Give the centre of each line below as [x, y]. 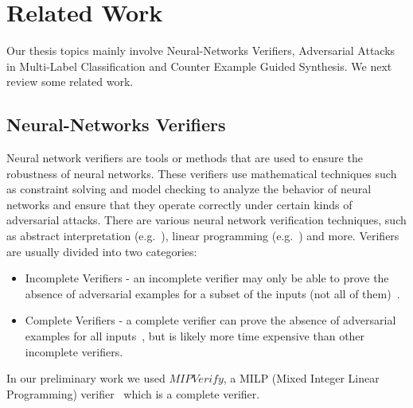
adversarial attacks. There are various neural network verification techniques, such [206, 220]
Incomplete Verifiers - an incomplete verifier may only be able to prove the [207, 278]
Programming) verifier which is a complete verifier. [133, 393]
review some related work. [70, 82]
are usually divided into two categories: [102, 251]
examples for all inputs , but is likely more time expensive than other [195, 336]
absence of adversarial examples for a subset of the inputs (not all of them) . [212, 293]
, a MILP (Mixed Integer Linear [301, 378]
